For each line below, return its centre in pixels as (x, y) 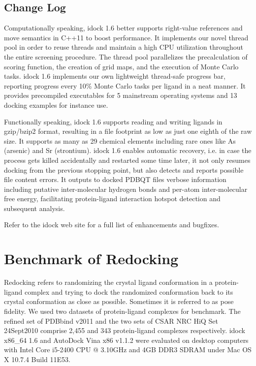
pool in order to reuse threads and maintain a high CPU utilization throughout (124, 47)
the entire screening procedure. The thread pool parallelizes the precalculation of (126, 56)
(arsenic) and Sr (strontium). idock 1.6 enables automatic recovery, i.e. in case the (128, 150)
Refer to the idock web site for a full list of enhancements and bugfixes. (112, 225)
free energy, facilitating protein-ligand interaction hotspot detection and (112, 198)
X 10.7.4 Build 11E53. (37, 359)
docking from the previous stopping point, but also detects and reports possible (124, 169)
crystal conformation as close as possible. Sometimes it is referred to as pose (119, 301)
